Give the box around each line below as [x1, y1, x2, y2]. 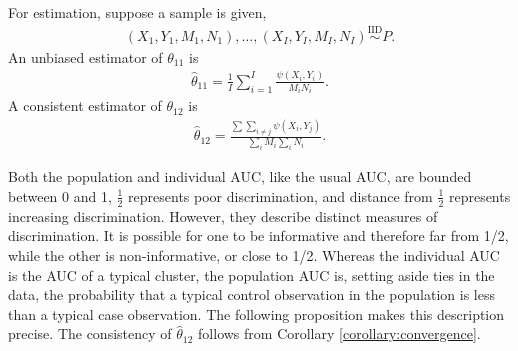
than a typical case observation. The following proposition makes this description [8, 303, 505, 324]
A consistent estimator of [8, 95, 162, 116]
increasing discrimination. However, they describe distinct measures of [8, 205, 438, 226]
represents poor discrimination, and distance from [128, 185, 433, 206]
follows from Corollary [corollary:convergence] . [198, 323, 481, 344]
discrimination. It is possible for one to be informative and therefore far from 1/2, [8, 225, 509, 246]
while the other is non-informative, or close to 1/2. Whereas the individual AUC [8, 244, 500, 265]
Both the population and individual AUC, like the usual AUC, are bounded [8, 166, 472, 187]
